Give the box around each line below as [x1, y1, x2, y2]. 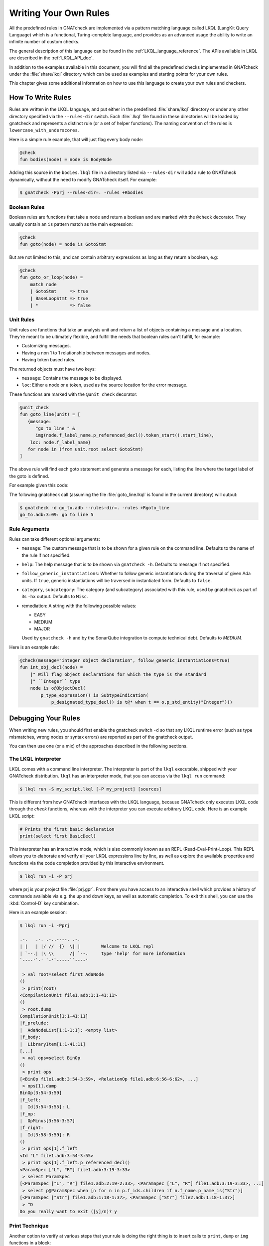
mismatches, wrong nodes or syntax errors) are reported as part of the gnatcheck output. [9, 734, 193, 740]
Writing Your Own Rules [9, 7, 110, 18]
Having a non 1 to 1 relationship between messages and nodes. [21, 349, 151, 356]
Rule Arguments [9, 526, 49, 533]
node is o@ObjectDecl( [30, 685, 86, 691]
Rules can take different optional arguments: [9, 536, 100, 542]
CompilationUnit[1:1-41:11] [19, 1013, 88, 1019]
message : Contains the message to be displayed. [21, 375, 123, 381]
